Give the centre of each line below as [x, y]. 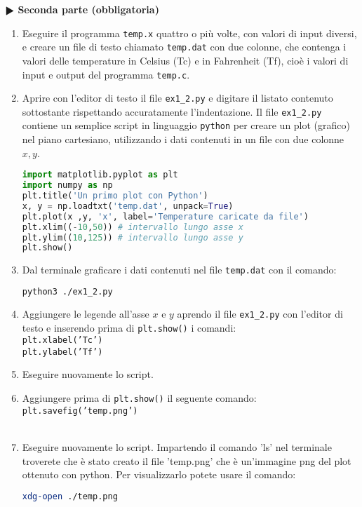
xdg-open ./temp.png [70, 496]
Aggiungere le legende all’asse [86, 313]
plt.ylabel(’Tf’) [62, 352]
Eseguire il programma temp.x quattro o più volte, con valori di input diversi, [189, 33]
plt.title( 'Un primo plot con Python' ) [115, 196]
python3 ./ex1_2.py [67, 291]
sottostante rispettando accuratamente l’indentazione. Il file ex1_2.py [172, 111]
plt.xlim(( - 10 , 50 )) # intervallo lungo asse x [133, 227]
